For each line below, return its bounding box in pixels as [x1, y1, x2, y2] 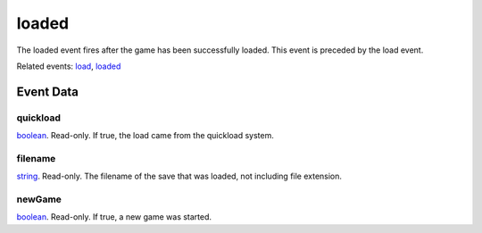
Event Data [16, 84, 79, 99]
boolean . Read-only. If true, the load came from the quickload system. [16, 130, 274, 141]
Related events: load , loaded [16, 61, 121, 71]
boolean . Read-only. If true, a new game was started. [16, 212, 212, 222]
